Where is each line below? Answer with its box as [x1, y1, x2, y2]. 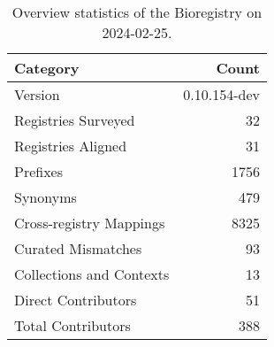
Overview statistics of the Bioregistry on [11, 2, 263, 22]
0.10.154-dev [183, 84, 260, 104]
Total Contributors [14, 315, 131, 335]
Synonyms [14, 187, 77, 207]
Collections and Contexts [14, 264, 170, 284]
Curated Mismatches [14, 238, 142, 258]
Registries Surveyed [14, 110, 135, 130]
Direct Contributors [14, 289, 137, 310]
